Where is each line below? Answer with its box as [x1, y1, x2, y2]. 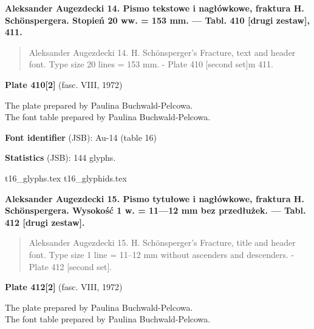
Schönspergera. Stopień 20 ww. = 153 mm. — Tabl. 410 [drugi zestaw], [5, 13, 310, 26]
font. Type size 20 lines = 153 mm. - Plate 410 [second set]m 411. [29, 58, 273, 70]
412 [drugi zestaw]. [5, 215, 85, 228]
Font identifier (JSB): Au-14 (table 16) [5, 131, 157, 143]
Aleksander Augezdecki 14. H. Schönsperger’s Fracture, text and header [29, 46, 296, 58]
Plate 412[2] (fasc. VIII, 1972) [5, 280, 123, 293]
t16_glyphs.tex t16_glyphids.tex [5, 171, 127, 184]
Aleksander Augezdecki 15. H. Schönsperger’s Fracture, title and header [29, 236, 296, 249]
